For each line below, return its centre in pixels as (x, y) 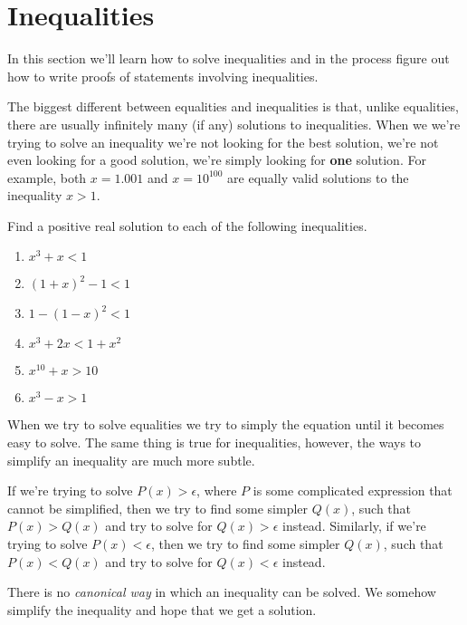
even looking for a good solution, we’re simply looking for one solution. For (217, 160)
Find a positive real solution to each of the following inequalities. (187, 225)
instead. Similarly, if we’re (354, 526)
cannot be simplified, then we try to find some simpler (158, 508)
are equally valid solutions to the (318, 177)
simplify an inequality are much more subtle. (131, 460)
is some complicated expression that (353, 490)
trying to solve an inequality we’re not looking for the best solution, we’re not (223, 142)
